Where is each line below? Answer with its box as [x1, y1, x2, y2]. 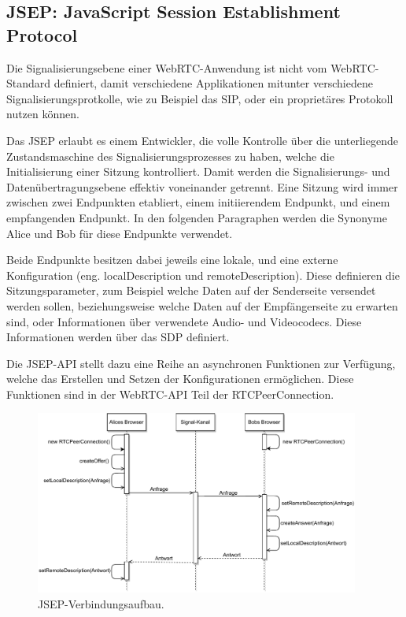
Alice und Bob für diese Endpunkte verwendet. [6, 225, 233, 241]
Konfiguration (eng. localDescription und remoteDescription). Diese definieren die [6, 266, 400, 283]
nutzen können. [6, 106, 79, 122]
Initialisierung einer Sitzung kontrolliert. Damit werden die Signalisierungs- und [6, 163, 390, 180]
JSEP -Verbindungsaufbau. [38, 595, 164, 611]
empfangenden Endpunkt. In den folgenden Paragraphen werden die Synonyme [6, 209, 387, 225]
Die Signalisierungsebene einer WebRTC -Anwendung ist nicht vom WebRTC [6, 59, 375, 76]
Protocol [6, 22, 78, 46]
